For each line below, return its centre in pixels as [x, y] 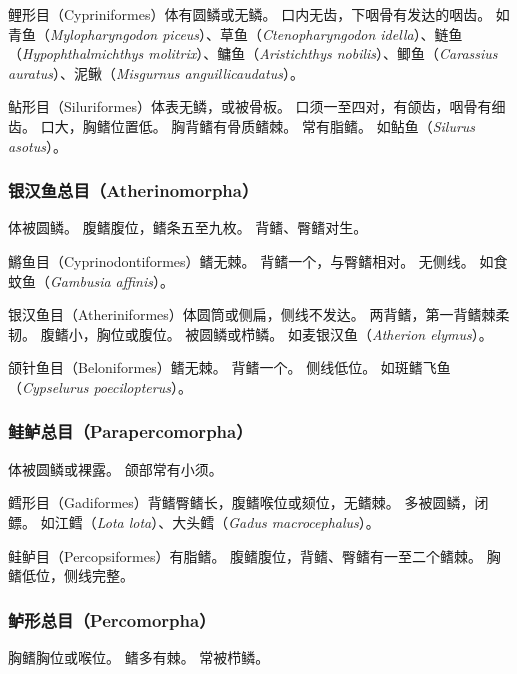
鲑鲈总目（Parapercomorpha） [130, 431]
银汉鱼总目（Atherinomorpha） [133, 190]
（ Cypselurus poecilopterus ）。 [100, 386]
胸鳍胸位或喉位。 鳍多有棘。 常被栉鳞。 [139, 656]
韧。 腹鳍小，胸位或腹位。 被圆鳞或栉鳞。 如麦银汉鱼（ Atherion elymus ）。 [250, 333]
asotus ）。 [37, 145]
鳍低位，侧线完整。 [71, 575]
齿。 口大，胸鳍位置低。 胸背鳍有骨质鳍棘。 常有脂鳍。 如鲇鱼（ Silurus [242, 125]
